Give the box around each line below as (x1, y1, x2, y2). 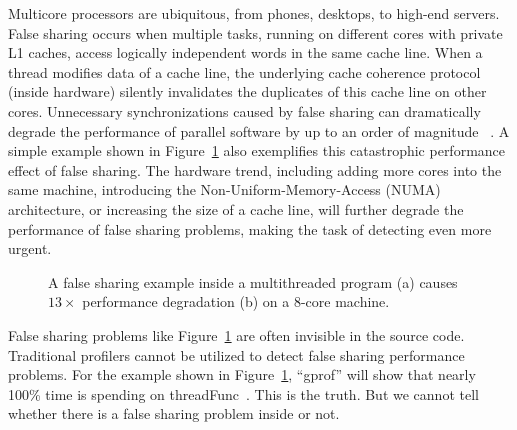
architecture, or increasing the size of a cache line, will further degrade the (8, 198, 464, 219)
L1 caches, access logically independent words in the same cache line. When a (8, 42, 483, 63)
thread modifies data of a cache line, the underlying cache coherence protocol (8, 61, 481, 82)
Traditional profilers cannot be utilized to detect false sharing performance (8, 344, 465, 365)
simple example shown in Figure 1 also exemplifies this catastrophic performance (8, 140, 506, 161)
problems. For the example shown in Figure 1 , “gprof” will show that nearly (8, 364, 476, 385)
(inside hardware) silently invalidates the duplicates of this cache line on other (8, 81, 487, 102)
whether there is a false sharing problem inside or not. (8, 403, 340, 424)
